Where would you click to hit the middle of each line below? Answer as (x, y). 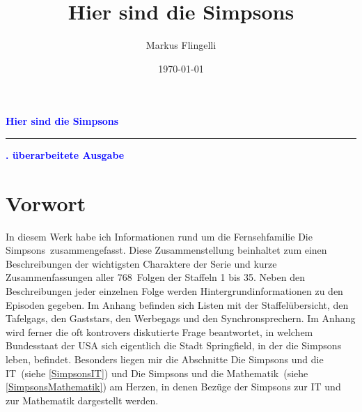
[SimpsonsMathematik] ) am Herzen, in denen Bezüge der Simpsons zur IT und (173, 387)
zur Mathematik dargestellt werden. (82, 400)
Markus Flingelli (181, 45)
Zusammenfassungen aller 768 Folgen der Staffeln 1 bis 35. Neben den (155, 277)
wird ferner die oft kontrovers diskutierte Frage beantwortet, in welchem (159, 331)
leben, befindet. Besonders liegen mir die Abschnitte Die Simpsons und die (165, 359)
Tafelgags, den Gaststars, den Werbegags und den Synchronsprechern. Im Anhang (181, 318)
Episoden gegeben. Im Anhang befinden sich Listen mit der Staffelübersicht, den (177, 304)
